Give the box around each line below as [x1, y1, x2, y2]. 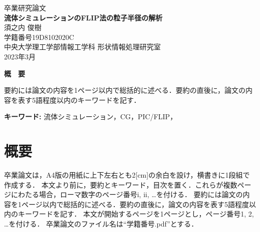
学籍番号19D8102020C [4, 31, 74, 42]
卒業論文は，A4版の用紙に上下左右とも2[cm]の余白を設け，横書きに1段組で [4, 170, 250, 180]
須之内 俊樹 [4, 22, 42, 32]
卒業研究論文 [4, 2, 46, 12]
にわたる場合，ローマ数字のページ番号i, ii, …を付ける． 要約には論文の [11, 189, 243, 200]
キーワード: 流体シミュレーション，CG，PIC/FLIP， [4, 111, 177, 122]
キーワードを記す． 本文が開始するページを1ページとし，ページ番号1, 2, [18, 209, 254, 219]
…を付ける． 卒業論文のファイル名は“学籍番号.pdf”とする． [4, 219, 198, 229]
